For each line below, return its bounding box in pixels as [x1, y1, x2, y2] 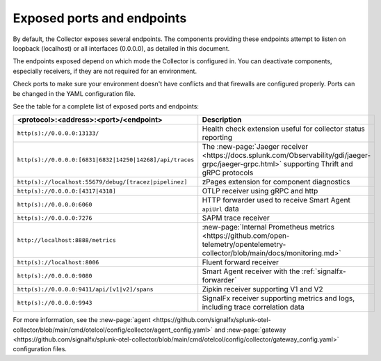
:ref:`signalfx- [301, 266, 346, 276]
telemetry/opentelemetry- [202, 240, 286, 250]
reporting [202, 133, 233, 143]
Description [202, 115, 242, 125]
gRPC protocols [202, 168, 254, 177]
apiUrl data [202, 204, 239, 214]
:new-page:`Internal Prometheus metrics [202, 223, 335, 232]
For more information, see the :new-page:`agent [13, 316, 151, 324]
